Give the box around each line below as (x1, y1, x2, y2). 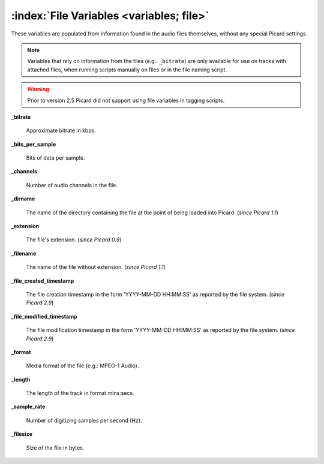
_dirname (11, 195, 35, 202)
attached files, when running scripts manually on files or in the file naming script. (27, 66, 227, 73)
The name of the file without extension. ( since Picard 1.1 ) (26, 264, 166, 271)
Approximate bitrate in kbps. (26, 127, 96, 134)
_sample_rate (11, 403, 46, 411)
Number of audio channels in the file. (26, 181, 118, 188)
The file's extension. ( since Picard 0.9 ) (26, 236, 122, 243)
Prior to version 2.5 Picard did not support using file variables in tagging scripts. (27, 97, 225, 104)
